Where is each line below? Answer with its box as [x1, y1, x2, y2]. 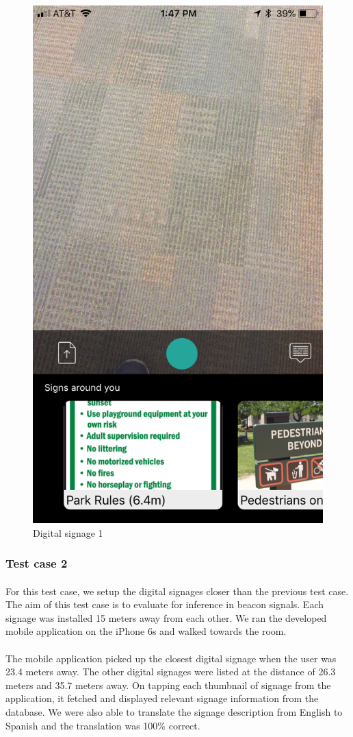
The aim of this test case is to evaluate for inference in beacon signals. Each [5, 597, 324, 612]
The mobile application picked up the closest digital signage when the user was [5, 651, 337, 665]
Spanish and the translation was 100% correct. [5, 718, 200, 732]
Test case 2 [5, 555, 68, 572]
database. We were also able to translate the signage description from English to [5, 705, 343, 719]
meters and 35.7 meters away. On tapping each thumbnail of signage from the [5, 677, 331, 692]
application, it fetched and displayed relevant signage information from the [5, 691, 319, 705]
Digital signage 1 [33, 525, 103, 540]
